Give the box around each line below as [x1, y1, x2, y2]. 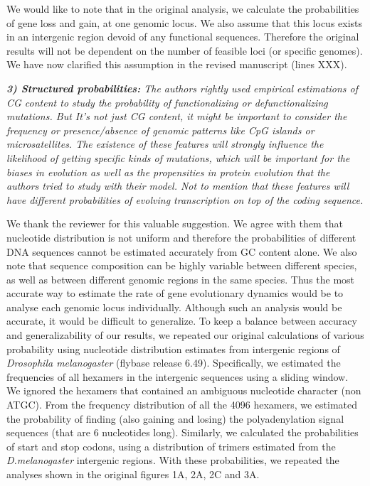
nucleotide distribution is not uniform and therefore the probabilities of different [6, 229, 356, 244]
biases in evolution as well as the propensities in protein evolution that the [6, 164, 330, 179]
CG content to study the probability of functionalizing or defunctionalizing [6, 94, 328, 109]
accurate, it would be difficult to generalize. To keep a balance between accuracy [6, 313, 357, 328]
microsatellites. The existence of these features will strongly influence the [6, 136, 324, 151]
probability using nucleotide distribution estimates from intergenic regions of [6, 341, 340, 356]
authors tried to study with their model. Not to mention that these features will [6, 178, 349, 193]
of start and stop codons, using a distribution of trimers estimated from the [6, 438, 336, 453]
